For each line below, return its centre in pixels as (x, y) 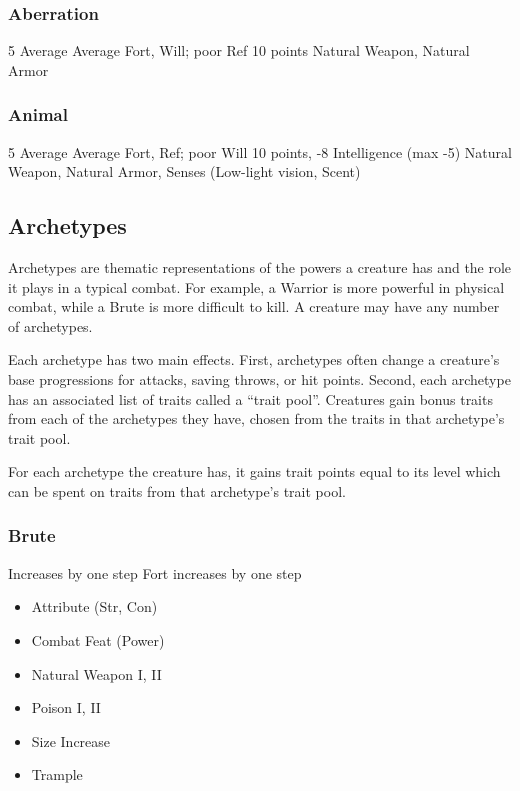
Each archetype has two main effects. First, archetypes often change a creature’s (254, 359)
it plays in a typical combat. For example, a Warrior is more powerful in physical (256, 286)
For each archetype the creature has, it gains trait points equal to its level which (254, 471)
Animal (38, 114)
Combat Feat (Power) (98, 639)
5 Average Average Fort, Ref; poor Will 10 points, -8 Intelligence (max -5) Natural (260, 151)
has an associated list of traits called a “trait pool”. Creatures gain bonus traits (250, 398)
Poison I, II (66, 707)
